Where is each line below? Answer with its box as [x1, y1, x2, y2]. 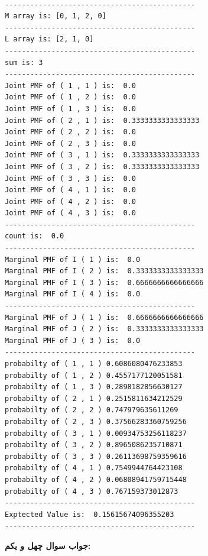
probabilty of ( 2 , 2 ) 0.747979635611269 [5, 406, 178, 415]
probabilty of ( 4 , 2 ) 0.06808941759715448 [5, 475, 187, 484]
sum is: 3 [5, 58, 43, 67]
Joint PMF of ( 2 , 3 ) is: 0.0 [5, 139, 136, 148]
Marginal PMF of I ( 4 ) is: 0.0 [5, 290, 141, 299]
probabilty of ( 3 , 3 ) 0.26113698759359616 [5, 452, 187, 461]
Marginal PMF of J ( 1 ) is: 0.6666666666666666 [5, 313, 204, 322]
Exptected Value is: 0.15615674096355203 [5, 510, 174, 519]
